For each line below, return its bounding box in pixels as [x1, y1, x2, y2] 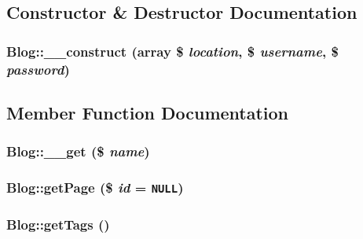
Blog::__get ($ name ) [6, 142, 150, 161]
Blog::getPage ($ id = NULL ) [6, 178, 184, 197]
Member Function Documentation [6, 100, 289, 124]
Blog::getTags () [6, 214, 110, 233]
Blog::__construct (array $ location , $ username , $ [6, 41, 339, 61]
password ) [6, 59, 70, 79]
